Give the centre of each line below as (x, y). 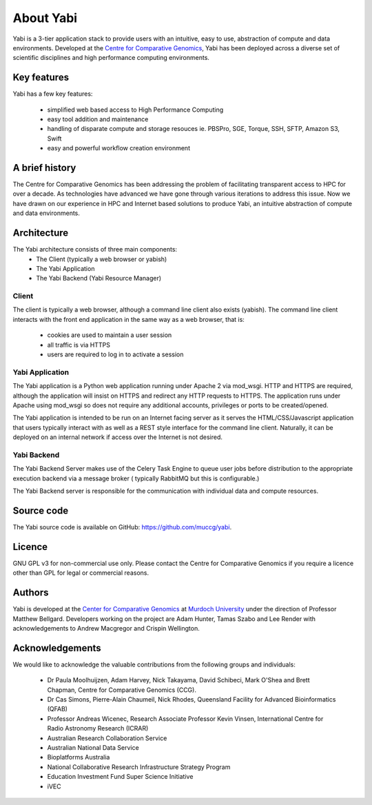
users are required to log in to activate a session (115, 354)
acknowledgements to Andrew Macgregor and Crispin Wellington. (106, 628)
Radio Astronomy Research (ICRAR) (98, 728)
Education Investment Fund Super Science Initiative (120, 777)
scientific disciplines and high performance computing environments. (111, 58)
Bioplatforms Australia (79, 757)
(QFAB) (58, 709)
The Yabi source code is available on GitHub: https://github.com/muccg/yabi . (122, 527)
